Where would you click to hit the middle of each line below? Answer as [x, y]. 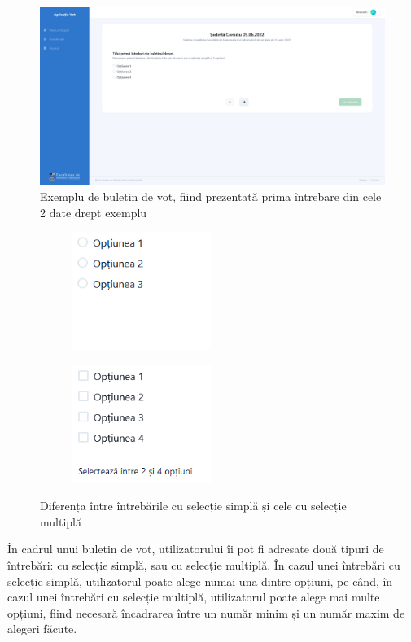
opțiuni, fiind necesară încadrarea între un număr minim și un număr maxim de [206, 612]
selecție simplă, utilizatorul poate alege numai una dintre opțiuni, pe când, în [200, 581]
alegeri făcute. [42, 629]
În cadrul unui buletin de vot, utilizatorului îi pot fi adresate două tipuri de [196, 549]
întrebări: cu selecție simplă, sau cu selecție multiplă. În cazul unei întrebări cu [204, 564]
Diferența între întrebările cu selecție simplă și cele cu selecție [193, 506]
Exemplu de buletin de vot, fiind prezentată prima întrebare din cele [211, 197]
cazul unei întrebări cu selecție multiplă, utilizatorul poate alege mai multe [194, 597]
